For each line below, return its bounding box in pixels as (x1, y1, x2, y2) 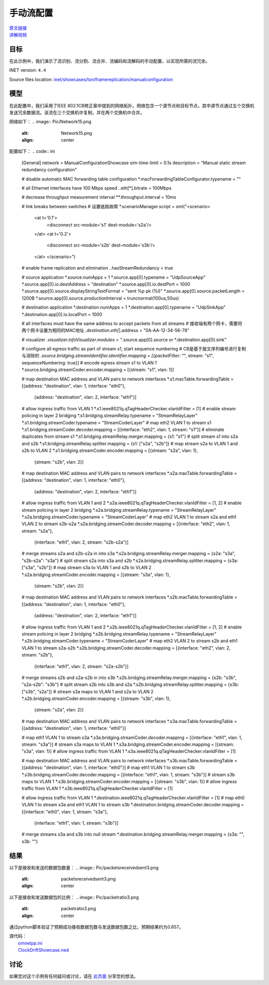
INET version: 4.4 (9, 67, 46, 73)
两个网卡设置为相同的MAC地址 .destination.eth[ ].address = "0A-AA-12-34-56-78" (21, 328, 189, 333)
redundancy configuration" (21, 167, 77, 173)
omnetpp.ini (18, 940, 42, 946)
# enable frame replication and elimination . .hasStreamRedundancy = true (21, 265, 173, 271)
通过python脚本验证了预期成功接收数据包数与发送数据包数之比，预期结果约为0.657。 (9, 924, 184, 930)
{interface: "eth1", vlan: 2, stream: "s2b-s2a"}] (34, 539, 129, 545)
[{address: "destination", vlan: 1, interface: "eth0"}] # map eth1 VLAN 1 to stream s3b (21, 764, 195, 771)
